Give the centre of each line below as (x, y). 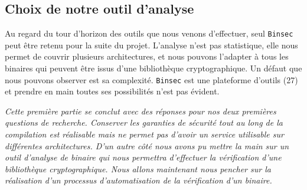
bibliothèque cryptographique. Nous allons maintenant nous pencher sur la (138, 168)
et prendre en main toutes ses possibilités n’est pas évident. (112, 91)
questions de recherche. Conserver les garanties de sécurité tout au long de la (144, 122)
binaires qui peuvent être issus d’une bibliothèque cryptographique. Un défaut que (153, 68)
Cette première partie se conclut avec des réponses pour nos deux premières (141, 111)
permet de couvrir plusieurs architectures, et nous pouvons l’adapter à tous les (147, 56)
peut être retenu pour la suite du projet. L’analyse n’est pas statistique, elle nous (151, 45)
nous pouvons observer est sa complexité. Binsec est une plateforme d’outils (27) (151, 79)
